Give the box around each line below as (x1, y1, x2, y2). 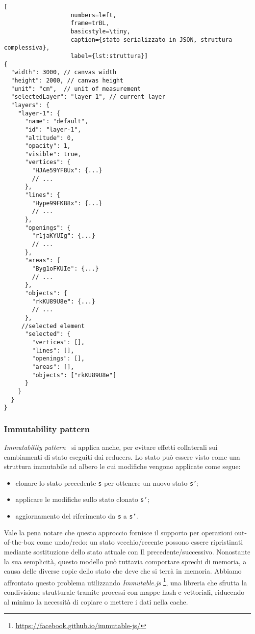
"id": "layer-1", (25, 126, 81, 133)
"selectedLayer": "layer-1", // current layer (11, 93, 166, 101)
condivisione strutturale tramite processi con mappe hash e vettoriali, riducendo (4, 587, 245, 597)
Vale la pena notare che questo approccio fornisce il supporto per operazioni (4, 527, 232, 537)
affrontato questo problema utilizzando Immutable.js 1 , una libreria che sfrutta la (4, 576, 247, 587)
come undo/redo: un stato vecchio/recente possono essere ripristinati (36, 537, 243, 547)
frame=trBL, (71, 20, 109, 27)
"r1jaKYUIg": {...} (32, 232, 96, 240)
